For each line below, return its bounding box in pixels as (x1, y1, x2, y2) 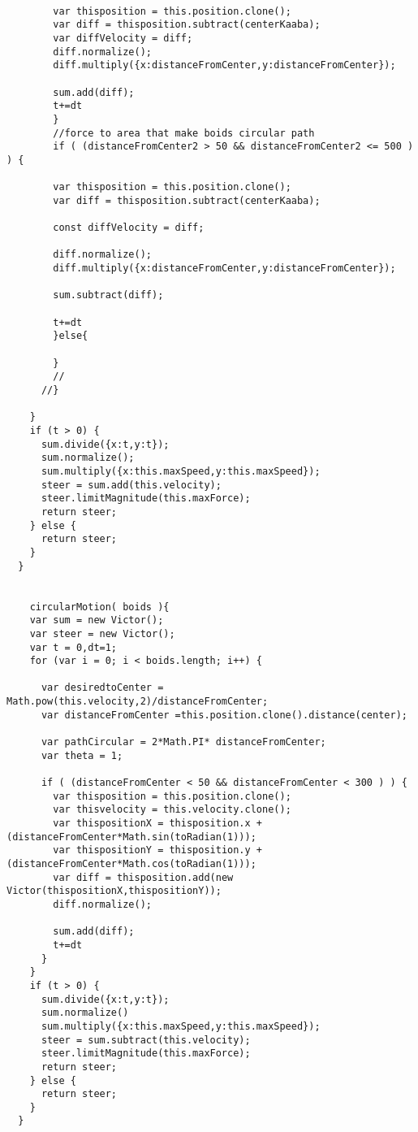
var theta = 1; (41, 749, 123, 761)
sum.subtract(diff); (53, 289, 164, 301)
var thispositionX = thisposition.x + (53, 818, 262, 830)
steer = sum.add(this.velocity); (41, 479, 222, 491)
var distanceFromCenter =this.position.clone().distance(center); (41, 709, 407, 721)
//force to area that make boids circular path (53, 127, 315, 139)
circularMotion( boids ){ (29, 601, 170, 613)
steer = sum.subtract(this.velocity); (41, 1034, 251, 1046)
